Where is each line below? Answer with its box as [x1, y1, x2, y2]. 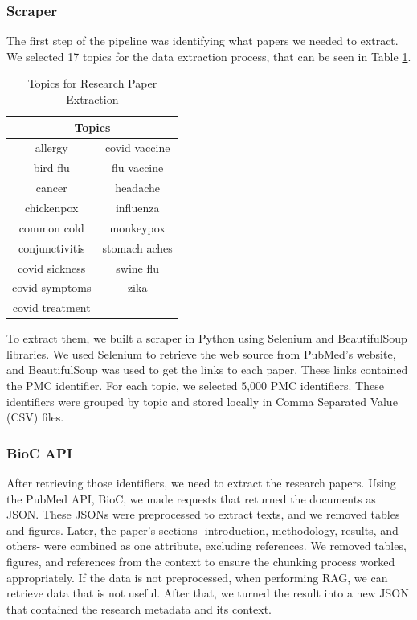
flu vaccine [112, 159, 164, 176]
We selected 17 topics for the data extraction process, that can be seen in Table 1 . [6, 47, 411, 64]
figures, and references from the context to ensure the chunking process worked [6, 553, 395, 570]
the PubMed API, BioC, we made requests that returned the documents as [6, 490, 376, 507]
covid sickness [18, 259, 86, 276]
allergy [35, 139, 68, 156]
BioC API [6, 442, 73, 462]
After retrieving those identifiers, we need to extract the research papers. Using [6, 474, 396, 491]
